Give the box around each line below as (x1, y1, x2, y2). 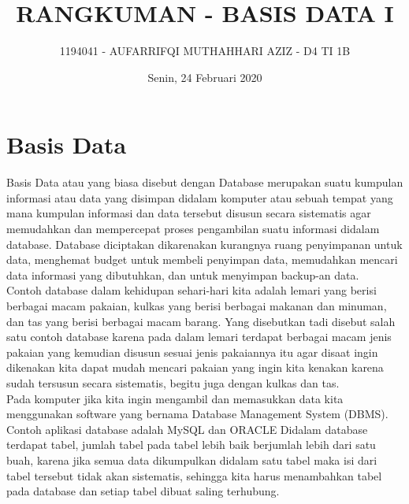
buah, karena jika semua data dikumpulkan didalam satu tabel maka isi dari (6, 451, 377, 468)
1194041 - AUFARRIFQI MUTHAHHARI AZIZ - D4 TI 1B (59, 43, 351, 59)
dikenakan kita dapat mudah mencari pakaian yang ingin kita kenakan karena (6, 359, 384, 376)
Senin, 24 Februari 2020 (147, 69, 262, 85)
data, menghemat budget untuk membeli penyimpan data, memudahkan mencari (6, 251, 398, 268)
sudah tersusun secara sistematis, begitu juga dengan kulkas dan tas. (6, 374, 340, 391)
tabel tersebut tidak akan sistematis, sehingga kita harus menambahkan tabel (6, 467, 382, 484)
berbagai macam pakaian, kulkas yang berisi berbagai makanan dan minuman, (6, 298, 387, 313)
